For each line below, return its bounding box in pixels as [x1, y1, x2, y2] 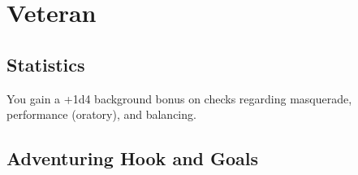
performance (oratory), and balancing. [6, 106, 196, 123]
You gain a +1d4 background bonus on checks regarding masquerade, [6, 90, 352, 107]
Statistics [6, 51, 85, 77]
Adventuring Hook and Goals [6, 146, 259, 171]
